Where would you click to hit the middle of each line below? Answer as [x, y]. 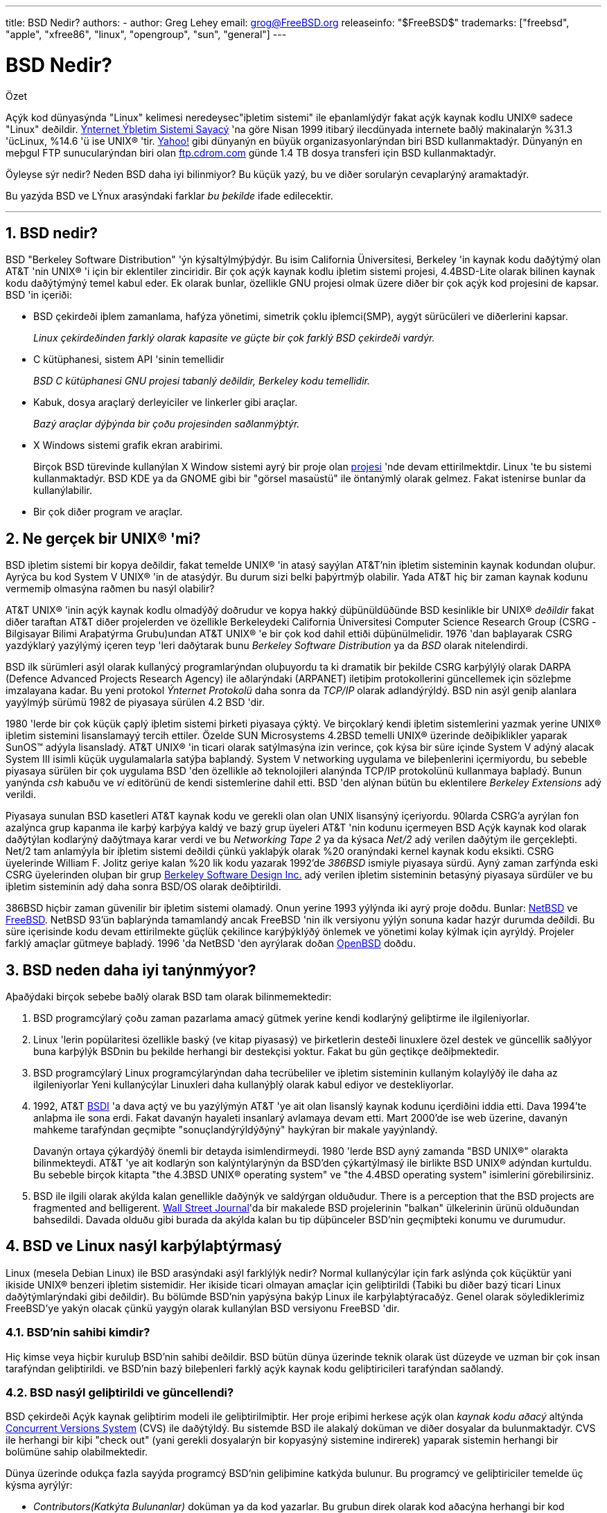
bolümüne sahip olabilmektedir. [77, 1452]
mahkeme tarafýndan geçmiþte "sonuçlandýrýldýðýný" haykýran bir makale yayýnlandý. [236, 1130]
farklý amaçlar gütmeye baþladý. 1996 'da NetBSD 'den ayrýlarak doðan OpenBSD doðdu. [211, 944]
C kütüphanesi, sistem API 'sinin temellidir [129, 360]
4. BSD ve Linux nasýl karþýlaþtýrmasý [144, 1246]
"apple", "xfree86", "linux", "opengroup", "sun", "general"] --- [146, 34]
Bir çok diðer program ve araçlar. [108, 512]
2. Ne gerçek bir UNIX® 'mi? [103, 538]
